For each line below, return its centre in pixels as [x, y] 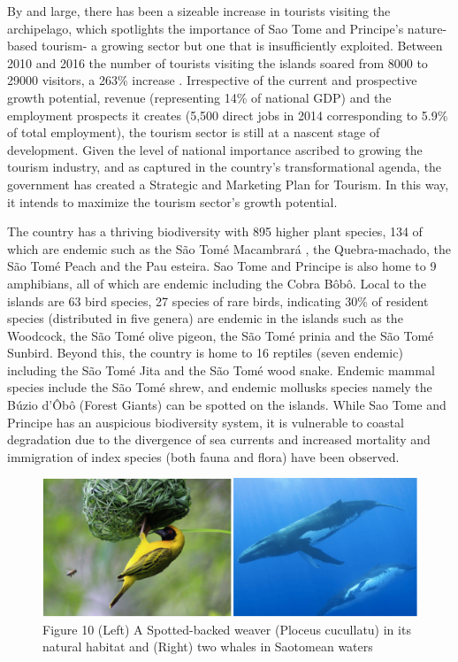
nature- [427, 28]
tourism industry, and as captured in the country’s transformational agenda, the [225, 167]
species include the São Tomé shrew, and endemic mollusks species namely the [220, 387]
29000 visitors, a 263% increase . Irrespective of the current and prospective [212, 80]
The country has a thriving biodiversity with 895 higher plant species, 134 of [215, 231]
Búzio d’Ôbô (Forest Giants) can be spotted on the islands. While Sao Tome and [227, 405]
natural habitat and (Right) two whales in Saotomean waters [208, 647]
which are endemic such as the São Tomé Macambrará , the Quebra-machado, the [229, 248]
